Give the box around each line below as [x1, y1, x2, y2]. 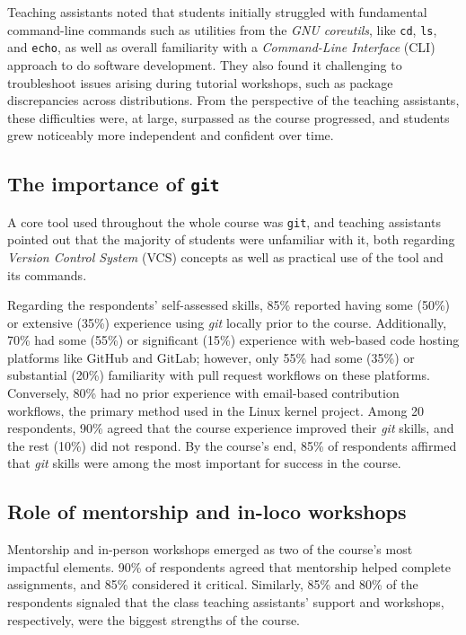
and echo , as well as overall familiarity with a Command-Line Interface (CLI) [7, 38, 435, 57]
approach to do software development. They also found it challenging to [7, 55, 402, 74]
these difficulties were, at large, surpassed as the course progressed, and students [7, 108, 450, 127]
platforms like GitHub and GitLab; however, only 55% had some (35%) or [7, 348, 415, 366]
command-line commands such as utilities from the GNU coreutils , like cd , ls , [7, 20, 437, 39]
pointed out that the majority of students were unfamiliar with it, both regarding [7, 230, 455, 249]
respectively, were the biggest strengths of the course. [7, 610, 301, 629]
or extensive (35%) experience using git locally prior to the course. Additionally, [7, 313, 447, 331]
